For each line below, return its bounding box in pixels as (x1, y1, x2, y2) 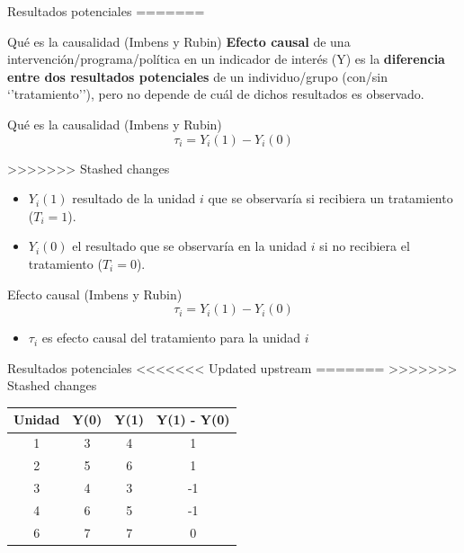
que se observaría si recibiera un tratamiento (208, 189, 453, 208)
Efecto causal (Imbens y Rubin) (7, 284, 183, 303)
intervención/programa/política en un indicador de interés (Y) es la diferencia (7, 49, 445, 68)
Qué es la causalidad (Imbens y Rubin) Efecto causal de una (7, 31, 351, 50)
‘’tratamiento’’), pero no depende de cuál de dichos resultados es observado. (7, 85, 424, 103)
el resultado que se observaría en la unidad (72, 236, 308, 255)
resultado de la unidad (72, 189, 196, 208)
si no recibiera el (319, 236, 410, 255)
